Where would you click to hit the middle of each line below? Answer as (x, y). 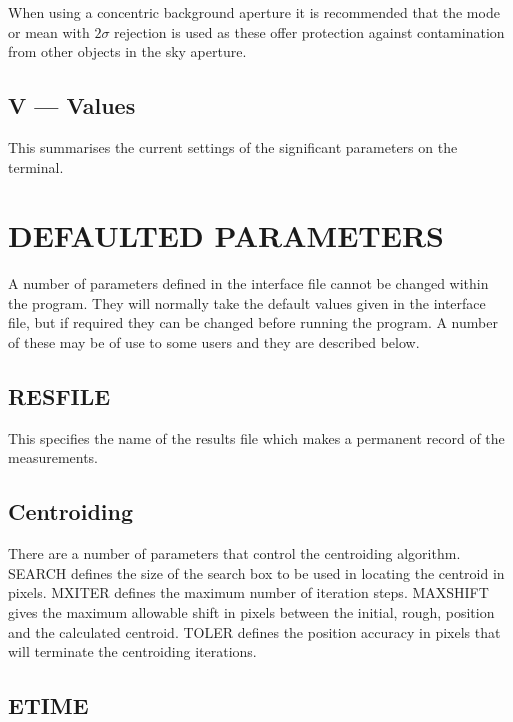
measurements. (53, 457)
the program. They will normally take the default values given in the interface (247, 302)
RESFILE (59, 396)
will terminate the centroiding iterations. (132, 651)
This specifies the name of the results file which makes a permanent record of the (256, 437)
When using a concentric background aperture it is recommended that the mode (254, 12)
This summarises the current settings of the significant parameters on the (233, 146)
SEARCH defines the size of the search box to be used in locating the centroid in (256, 572)
